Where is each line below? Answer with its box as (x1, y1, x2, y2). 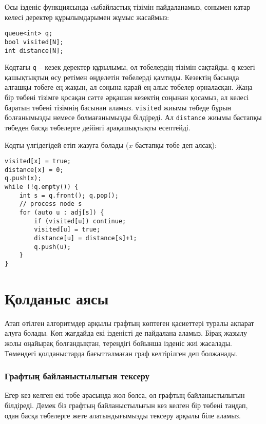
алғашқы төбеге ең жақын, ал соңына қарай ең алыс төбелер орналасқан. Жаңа (5, 82, 253, 92)
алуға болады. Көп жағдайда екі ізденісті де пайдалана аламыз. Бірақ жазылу (5, 327, 247, 338)
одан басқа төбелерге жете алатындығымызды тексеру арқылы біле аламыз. (5, 410, 241, 420)
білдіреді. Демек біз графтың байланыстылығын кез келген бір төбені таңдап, (5, 399, 248, 410)
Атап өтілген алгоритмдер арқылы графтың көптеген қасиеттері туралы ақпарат (5, 317, 254, 328)
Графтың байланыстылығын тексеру (5, 370, 149, 382)
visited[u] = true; (34, 226, 101, 234)
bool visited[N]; (5, 38, 64, 46)
